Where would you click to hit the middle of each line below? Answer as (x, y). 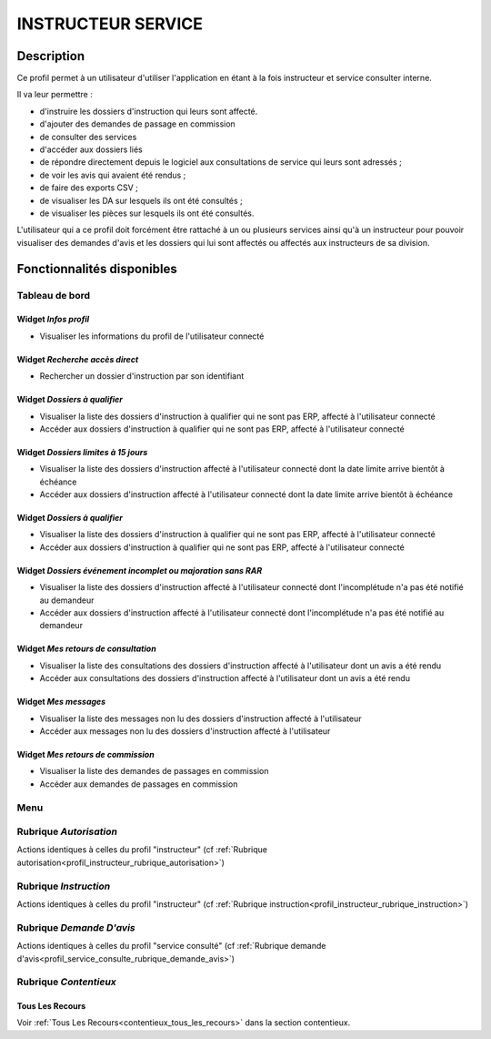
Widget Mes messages (61, 702)
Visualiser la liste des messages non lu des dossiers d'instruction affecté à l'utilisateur (200, 718)
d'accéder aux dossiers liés (91, 149)
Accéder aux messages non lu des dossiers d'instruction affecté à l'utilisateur (185, 731)
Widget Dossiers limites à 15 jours (82, 452)
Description (51, 56)
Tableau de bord (54, 295)
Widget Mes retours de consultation (86, 649)
